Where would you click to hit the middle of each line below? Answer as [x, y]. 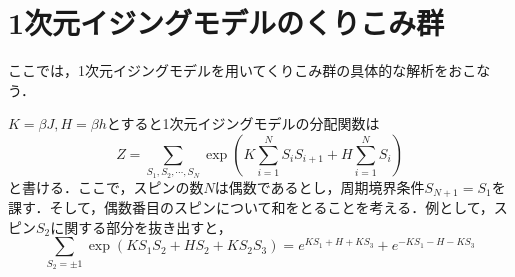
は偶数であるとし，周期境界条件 [319, 186]
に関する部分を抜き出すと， [141, 226]
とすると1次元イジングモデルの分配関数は [243, 123]
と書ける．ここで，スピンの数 [106, 186]
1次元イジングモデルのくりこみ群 [226, 22]
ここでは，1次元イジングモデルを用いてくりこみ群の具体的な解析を [228, 70]
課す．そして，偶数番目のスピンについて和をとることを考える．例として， [251, 207]
